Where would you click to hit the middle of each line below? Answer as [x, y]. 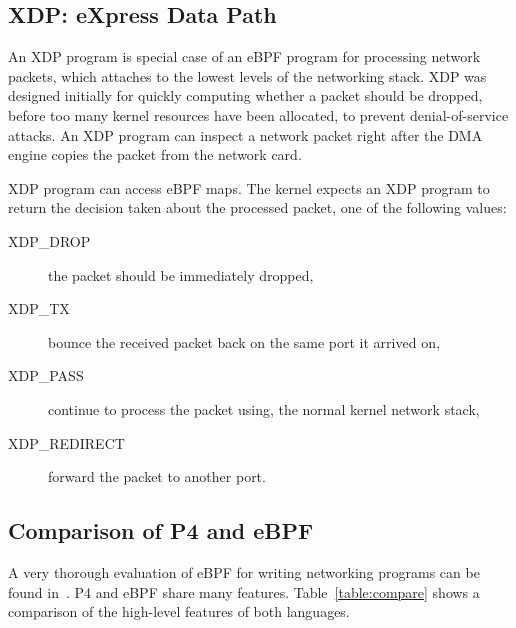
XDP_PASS [46, 375]
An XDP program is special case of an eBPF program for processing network [244, 56]
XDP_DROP [49, 240]
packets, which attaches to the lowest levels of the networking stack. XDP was [247, 75]
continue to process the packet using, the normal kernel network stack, [264, 408]
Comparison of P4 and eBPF [161, 530]
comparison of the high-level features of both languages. [179, 611]
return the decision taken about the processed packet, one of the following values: [257, 207]
